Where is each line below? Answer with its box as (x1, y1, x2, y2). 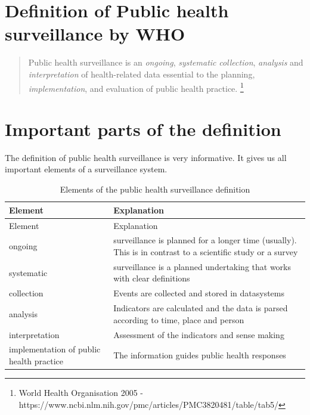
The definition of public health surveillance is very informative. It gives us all (5, 151, 287, 163)
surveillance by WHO (5, 21, 185, 46)
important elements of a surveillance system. (5, 163, 168, 175)
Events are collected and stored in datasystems (113, 287, 284, 299)
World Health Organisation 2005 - (18, 386, 144, 399)
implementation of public (9, 343, 101, 355)
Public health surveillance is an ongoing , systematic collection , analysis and (28, 56, 303, 69)
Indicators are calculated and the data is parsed (113, 302, 288, 314)
